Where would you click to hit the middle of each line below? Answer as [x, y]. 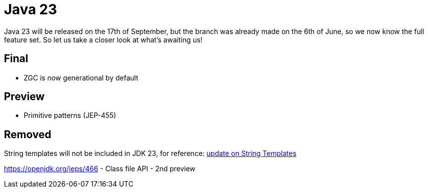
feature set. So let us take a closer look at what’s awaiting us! [103, 39]
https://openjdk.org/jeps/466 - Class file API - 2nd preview [100, 169]
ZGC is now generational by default [81, 77]
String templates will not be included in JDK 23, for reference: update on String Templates [150, 154]
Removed [28, 134]
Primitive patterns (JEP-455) [70, 115]
